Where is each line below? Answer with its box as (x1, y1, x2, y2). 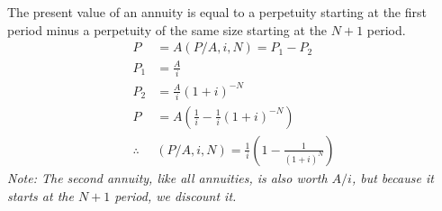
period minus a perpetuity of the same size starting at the (7, 20, 328, 39)
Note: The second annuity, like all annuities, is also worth (7, 168, 328, 187)
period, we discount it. (114, 186, 237, 205)
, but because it (351, 168, 434, 187)
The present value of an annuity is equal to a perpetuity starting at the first (7, 3, 427, 21)
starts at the (7, 186, 74, 205)
